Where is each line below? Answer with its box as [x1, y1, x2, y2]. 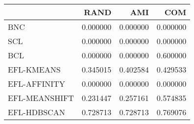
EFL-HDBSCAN [8, 106, 65, 118]
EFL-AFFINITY [8, 78, 65, 89]
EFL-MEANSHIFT [8, 92, 74, 103]
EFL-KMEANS [8, 64, 61, 75]
